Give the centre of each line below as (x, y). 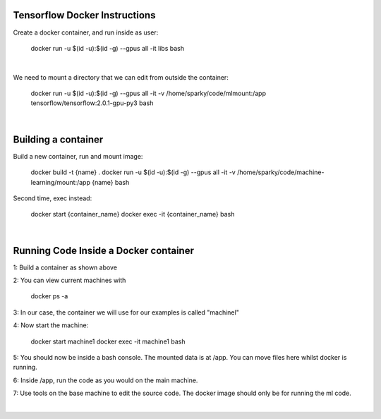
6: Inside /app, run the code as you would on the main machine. (105, 380)
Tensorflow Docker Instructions (84, 15)
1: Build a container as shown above (65, 267)
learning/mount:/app (61, 182)
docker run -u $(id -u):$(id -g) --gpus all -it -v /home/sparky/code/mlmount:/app (148, 93)
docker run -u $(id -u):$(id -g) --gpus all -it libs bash (108, 48)
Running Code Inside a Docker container (103, 250)
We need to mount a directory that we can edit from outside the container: (121, 77)
